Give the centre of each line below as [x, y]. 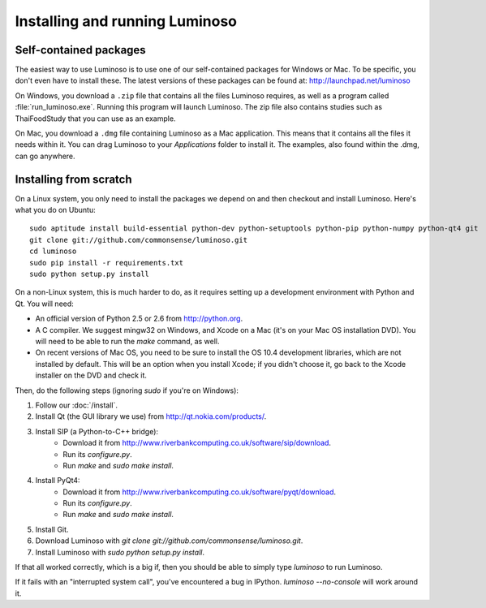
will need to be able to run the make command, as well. [127, 341]
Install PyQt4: [58, 481]
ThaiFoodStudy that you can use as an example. [95, 119]
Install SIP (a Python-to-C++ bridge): [97, 431]
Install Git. [52, 529]
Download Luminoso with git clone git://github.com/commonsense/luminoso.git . [169, 541]
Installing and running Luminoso [126, 21]
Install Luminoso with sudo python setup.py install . [120, 552]
